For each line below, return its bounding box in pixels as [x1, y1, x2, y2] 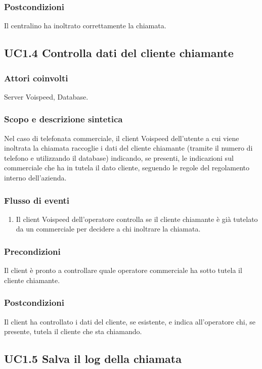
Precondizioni [4, 245, 61, 257]
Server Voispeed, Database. [4, 91, 89, 102]
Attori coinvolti [4, 71, 68, 84]
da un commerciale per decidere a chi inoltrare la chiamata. [16, 223, 201, 234]
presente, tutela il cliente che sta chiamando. [4, 326, 142, 337]
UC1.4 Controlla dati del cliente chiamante [4, 45, 234, 61]
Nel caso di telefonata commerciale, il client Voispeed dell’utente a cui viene [4, 132, 239, 143]
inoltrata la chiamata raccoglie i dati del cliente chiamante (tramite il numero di [4, 143, 253, 153]
